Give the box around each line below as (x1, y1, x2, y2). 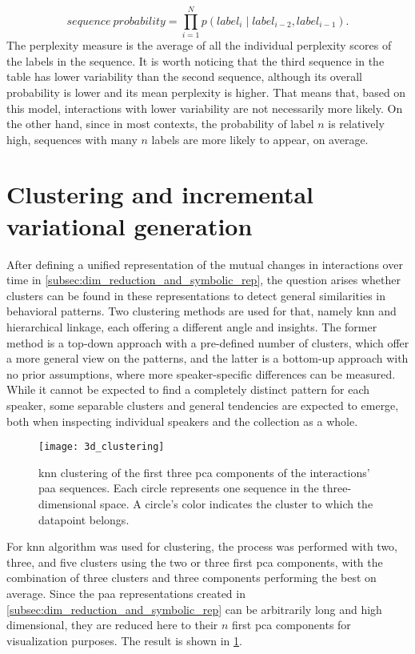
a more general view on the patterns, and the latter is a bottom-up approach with (6, 350, 409, 367)
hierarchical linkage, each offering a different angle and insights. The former (6, 318, 377, 335)
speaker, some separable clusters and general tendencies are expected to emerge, (6, 396, 399, 413)
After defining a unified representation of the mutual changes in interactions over (6, 255, 403, 272)
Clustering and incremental (6, 178, 313, 211)
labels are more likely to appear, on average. (151, 130, 369, 147)
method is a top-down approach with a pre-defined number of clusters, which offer (6, 334, 409, 351)
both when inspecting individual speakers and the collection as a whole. (6, 412, 358, 429)
